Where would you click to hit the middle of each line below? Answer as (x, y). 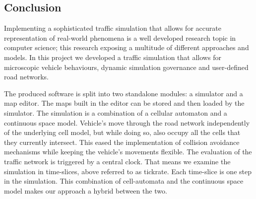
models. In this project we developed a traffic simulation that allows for (113, 57)
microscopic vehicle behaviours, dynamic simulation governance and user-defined (126, 67)
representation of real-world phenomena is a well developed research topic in (120, 37)
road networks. (26, 77)
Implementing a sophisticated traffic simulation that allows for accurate (113, 28)
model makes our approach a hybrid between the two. (86, 190)
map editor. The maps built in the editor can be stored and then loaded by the (124, 103)
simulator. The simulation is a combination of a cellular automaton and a (116, 112)
